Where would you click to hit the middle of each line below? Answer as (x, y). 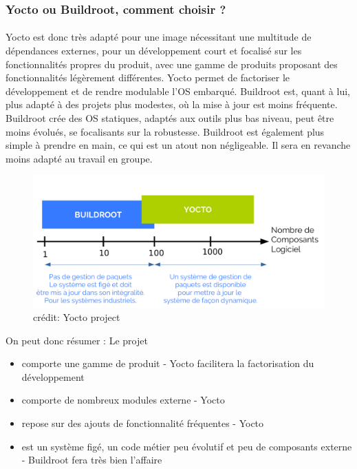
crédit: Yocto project (77, 317)
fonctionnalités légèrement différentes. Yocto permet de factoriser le (148, 77)
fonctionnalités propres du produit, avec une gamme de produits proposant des (172, 64)
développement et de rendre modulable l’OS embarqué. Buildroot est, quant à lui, (178, 91)
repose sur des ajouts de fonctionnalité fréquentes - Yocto (143, 423)
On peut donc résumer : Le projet (77, 340)
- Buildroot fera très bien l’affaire (92, 460)
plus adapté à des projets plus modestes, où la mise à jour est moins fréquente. (172, 104)
